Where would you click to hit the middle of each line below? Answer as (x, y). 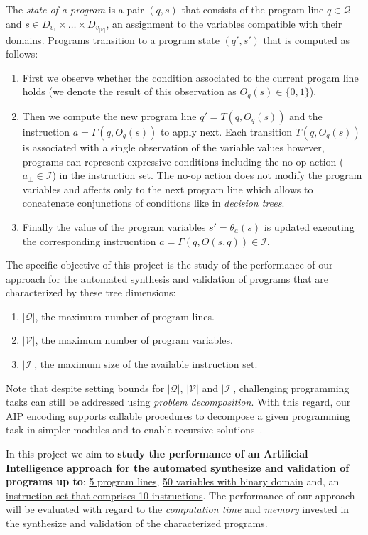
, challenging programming (291, 388)
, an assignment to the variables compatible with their (224, 23)
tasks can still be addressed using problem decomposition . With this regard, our (178, 402)
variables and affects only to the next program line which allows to (168, 189)
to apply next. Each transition (226, 131)
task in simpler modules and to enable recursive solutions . (134, 429)
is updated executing (309, 226)
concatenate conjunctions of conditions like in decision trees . (153, 203)
